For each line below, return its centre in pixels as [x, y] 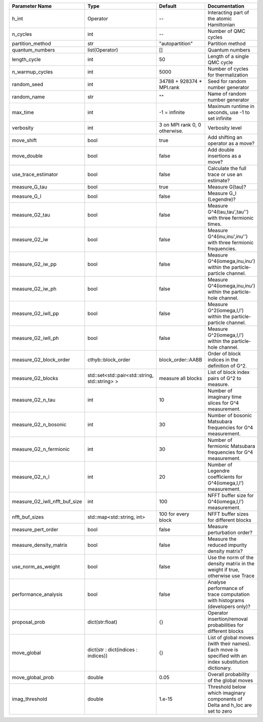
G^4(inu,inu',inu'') [228, 236]
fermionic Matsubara [231, 446]
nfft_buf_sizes [28, 517]
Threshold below [227, 687]
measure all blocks [180, 378]
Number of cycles [228, 69]
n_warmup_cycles [32, 72]
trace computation [228, 594]
